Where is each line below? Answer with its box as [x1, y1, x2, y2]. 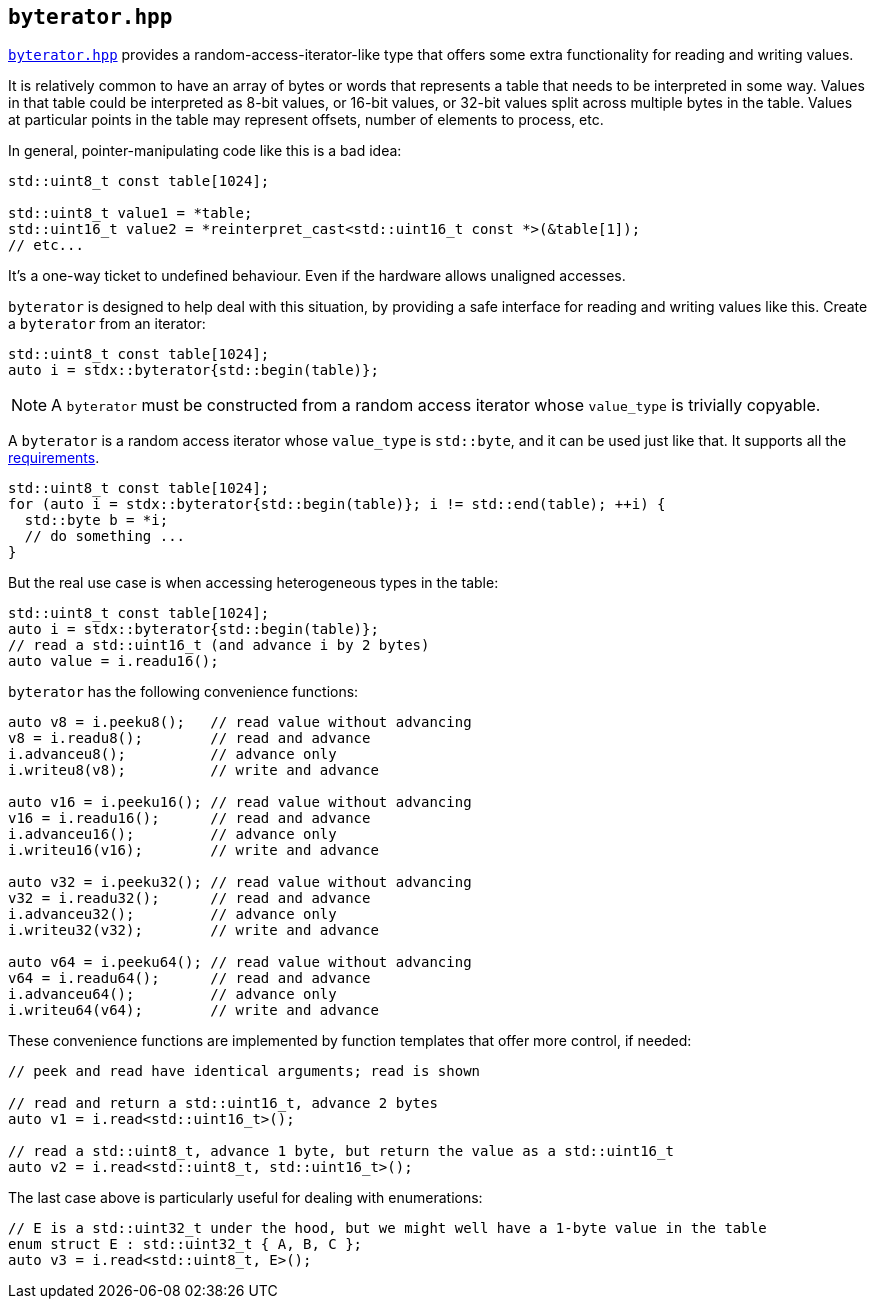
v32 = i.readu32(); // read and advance [8, 890, 371, 907]
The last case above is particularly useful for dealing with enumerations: [8, 1189, 483, 1207]
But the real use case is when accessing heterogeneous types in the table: [8, 574, 499, 592]
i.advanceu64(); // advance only [8, 986, 337, 1003]
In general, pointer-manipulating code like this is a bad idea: [8, 142, 402, 160]
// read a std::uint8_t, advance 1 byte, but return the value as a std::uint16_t [8, 1143, 674, 1160]
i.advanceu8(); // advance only [8, 746, 337, 763]
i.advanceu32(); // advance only [8, 906, 337, 923]
